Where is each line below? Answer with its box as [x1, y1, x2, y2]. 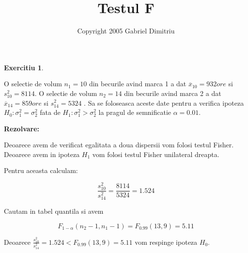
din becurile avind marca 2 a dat [124, 88, 221, 98]
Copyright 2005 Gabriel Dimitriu [77, 26, 175, 36]
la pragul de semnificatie [98, 107, 171, 117]
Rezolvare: [4, 123, 40, 133]
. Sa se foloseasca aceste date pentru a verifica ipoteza [84, 97, 244, 108]
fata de [40, 107, 61, 117]
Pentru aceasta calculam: [4, 165, 78, 175]
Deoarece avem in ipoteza [4, 149, 80, 159]
